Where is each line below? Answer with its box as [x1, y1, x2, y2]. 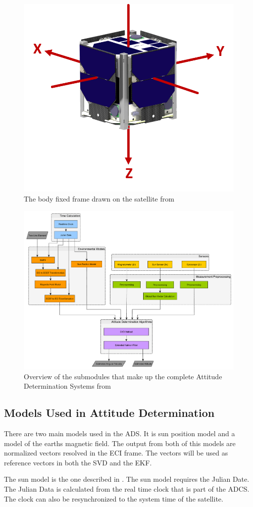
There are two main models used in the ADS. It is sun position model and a [4, 428, 235, 438]
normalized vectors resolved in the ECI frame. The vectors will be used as [4, 448, 228, 458]
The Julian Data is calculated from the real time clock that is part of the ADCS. [4, 483, 250, 494]
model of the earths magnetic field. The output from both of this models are [4, 438, 236, 448]
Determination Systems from [24, 381, 111, 391]
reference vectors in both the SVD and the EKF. [4, 457, 152, 467]
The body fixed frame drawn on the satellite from [24, 194, 174, 204]
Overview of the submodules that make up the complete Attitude [24, 371, 222, 381]
